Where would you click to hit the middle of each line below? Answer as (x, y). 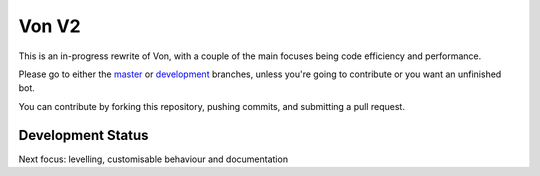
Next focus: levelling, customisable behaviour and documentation (153, 159)
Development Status (83, 135)
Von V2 (49, 26)
